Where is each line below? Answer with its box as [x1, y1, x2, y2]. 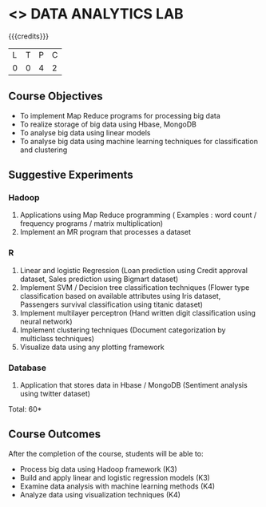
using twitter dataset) [19, 389, 90, 399]
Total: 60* [8, 404, 42, 414]
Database [8, 362, 46, 373]
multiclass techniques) [19, 333, 94, 343]
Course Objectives [8, 90, 104, 103]
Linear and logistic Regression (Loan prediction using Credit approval [19, 265, 248, 275]
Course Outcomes [8, 428, 101, 441]
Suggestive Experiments [8, 168, 133, 182]
